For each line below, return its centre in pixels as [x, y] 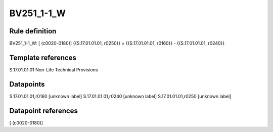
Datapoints [27, 84]
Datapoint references [44, 111]
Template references [43, 57]
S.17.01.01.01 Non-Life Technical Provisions [54, 70]
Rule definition [33, 31]
